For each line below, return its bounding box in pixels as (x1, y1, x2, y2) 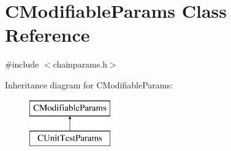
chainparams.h (53, 58, 107, 71)
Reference (5, 22, 90, 47)
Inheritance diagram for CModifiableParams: (5, 78, 173, 91)
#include (5, 58, 39, 71)
